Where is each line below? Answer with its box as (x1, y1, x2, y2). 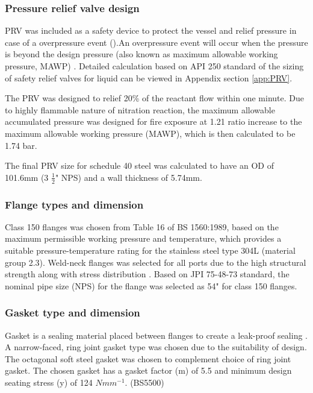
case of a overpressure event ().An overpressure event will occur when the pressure (5, 36, 308, 48)
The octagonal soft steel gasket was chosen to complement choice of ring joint (5, 352, 291, 365)
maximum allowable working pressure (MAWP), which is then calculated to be (5, 127, 296, 139)
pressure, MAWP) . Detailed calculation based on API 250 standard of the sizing (5, 60, 304, 72)
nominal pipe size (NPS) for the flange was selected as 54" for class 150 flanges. (5, 279, 297, 292)
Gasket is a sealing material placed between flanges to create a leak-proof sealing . (5, 329, 308, 341)
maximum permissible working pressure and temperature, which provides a (5, 232, 282, 245)
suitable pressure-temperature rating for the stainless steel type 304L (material (5, 244, 296, 256)
